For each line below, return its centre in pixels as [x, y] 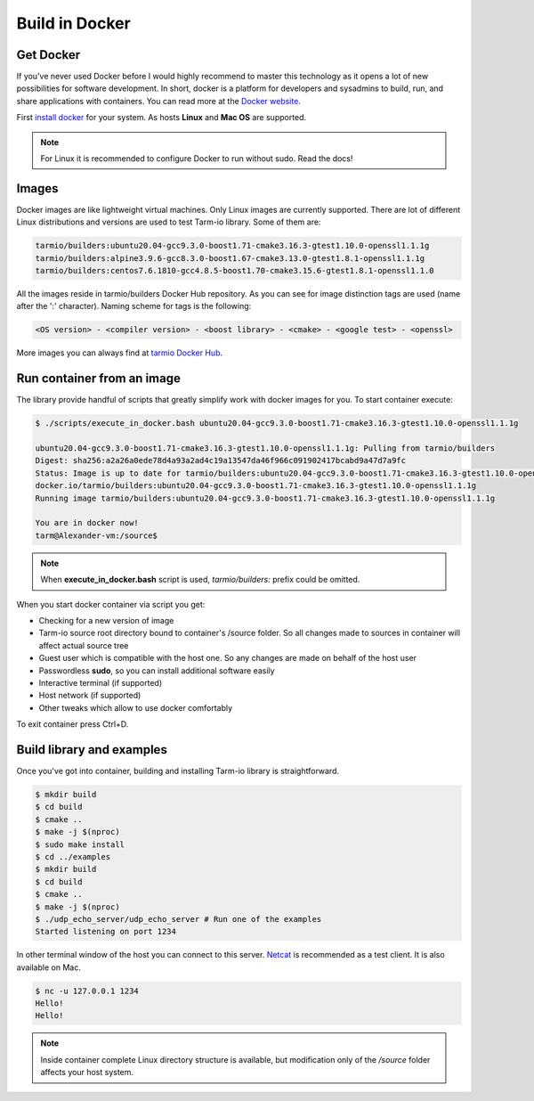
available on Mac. [49, 967]
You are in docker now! [87, 523]
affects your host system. [87, 1072]
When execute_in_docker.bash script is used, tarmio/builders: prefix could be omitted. [200, 580]
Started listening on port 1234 [106, 932]
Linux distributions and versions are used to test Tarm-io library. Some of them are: [169, 222]
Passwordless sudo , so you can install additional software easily [157, 670]
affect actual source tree [84, 645]
